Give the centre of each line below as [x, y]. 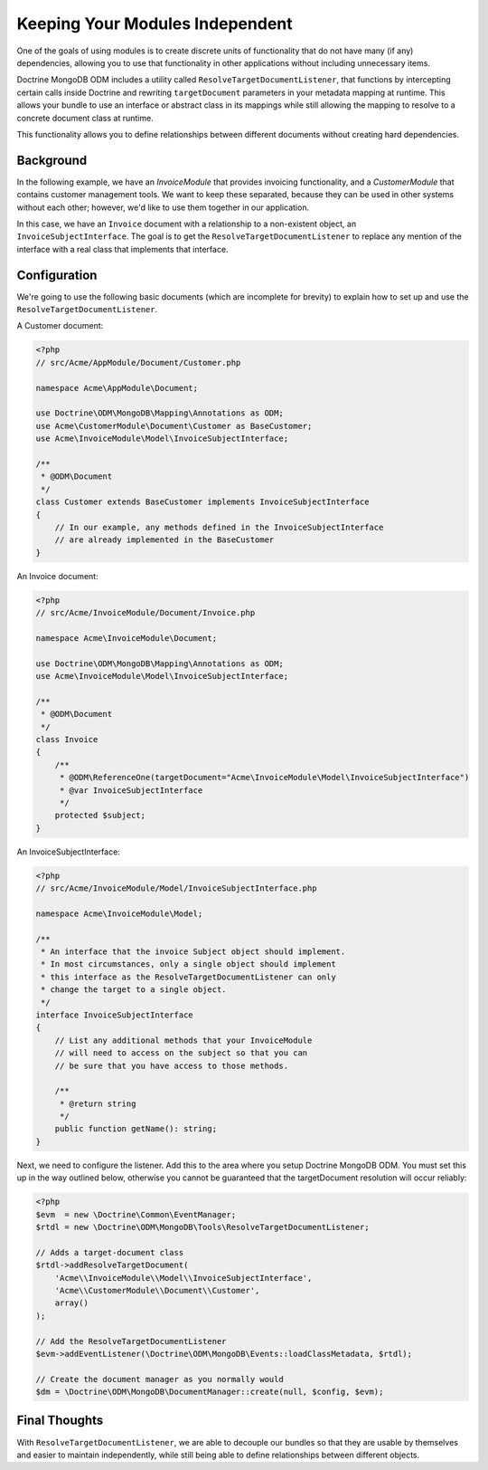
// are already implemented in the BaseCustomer [164, 540]
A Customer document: [60, 326]
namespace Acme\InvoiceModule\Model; [119, 913]
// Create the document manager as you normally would [160, 1379]
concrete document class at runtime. [85, 118]
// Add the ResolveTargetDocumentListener [131, 1341]
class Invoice [67, 739]
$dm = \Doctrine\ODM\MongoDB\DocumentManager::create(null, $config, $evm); [210, 1392]
